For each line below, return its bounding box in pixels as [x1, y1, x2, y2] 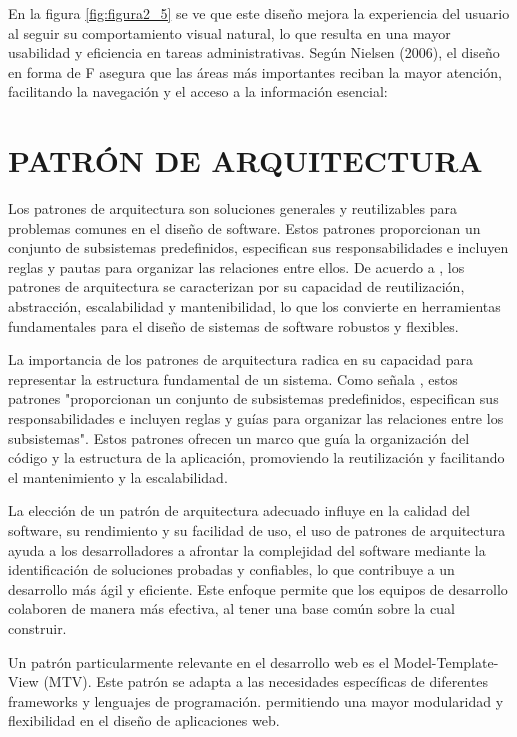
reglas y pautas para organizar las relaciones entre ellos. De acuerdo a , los [8, 256, 465, 277]
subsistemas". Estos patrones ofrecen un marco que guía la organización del [8, 427, 470, 448]
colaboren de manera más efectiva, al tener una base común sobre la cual [8, 598, 455, 619]
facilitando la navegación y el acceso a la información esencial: [8, 81, 388, 102]
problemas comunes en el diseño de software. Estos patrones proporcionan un [8, 217, 481, 238]
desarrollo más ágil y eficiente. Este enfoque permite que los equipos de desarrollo [8, 578, 508, 599]
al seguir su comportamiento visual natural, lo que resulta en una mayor [8, 22, 451, 43]
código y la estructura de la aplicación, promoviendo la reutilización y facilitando [8, 447, 505, 468]
